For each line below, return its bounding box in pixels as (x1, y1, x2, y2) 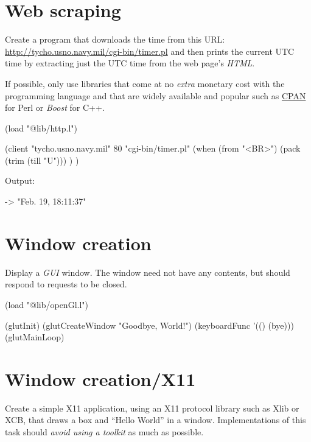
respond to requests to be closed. (5, 278, 127, 290)
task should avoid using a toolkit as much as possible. (5, 426, 204, 438)
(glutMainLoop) (5, 331, 65, 343)
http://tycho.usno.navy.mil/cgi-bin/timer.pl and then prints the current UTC (5, 44, 295, 57)
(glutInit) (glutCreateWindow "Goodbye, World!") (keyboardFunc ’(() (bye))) (5, 318, 294, 331)
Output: (5, 174, 35, 187)
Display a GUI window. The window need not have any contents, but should (5, 265, 290, 278)
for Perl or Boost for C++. (5, 101, 105, 114)
